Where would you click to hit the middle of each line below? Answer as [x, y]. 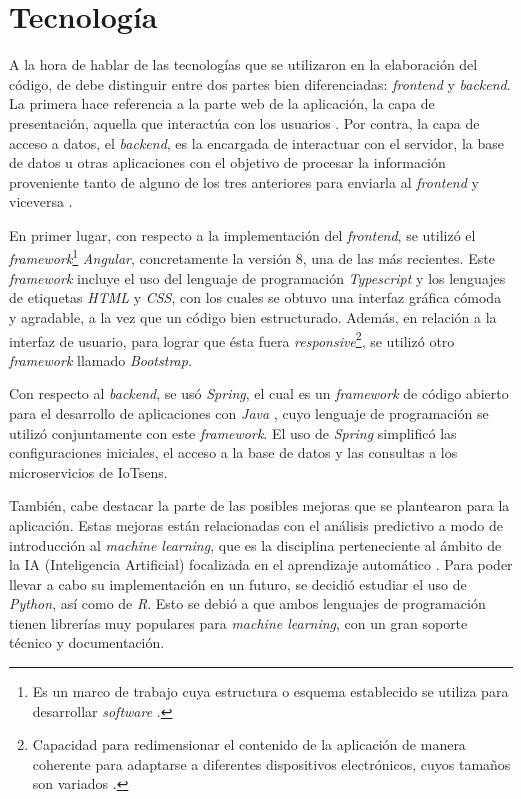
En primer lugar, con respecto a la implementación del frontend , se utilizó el [242, 234]
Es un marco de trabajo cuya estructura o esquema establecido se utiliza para [270, 691]
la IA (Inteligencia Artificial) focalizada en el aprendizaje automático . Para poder [261, 564]
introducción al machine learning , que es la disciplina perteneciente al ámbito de [255, 544]
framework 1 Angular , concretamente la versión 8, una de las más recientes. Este [252, 257]
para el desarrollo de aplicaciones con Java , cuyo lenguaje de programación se [249, 412]
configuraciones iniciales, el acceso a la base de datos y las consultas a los [233, 452]
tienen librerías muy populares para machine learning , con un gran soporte [238, 622]
